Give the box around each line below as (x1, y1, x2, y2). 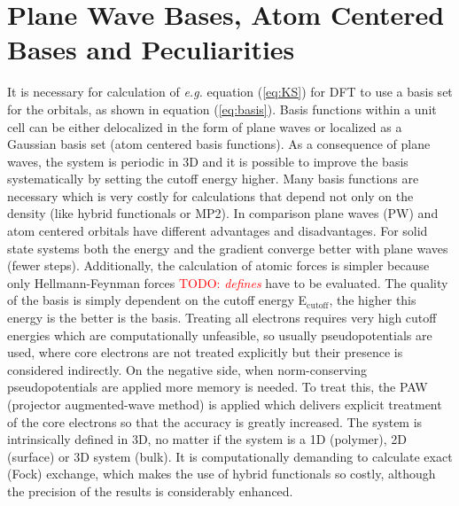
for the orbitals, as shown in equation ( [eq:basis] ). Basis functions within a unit (7, 99, 437, 118)
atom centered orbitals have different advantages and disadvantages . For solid (7, 222, 428, 240)
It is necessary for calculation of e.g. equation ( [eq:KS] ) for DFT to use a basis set (7, 82, 453, 101)
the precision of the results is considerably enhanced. (7, 481, 293, 500)
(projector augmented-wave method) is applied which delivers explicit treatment (7, 395, 442, 413)
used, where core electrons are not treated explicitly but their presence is (7, 343, 403, 362)
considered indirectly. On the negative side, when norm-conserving (7, 360, 368, 378)
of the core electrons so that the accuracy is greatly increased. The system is (7, 412, 423, 431)
